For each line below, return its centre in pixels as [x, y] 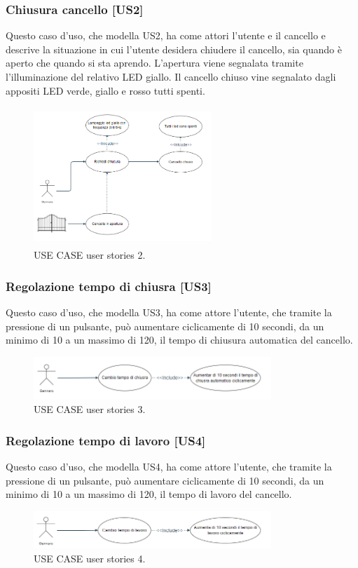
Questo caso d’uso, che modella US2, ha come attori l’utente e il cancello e [166, 35]
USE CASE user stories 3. [90, 409]
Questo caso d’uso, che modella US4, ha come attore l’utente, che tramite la [169, 467]
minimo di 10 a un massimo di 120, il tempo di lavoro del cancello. [149, 494]
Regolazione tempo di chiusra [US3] [109, 286]
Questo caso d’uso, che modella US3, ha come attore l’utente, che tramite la [169, 312]
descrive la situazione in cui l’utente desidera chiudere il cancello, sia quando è [174, 49]
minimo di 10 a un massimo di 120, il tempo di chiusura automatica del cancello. [179, 340]
